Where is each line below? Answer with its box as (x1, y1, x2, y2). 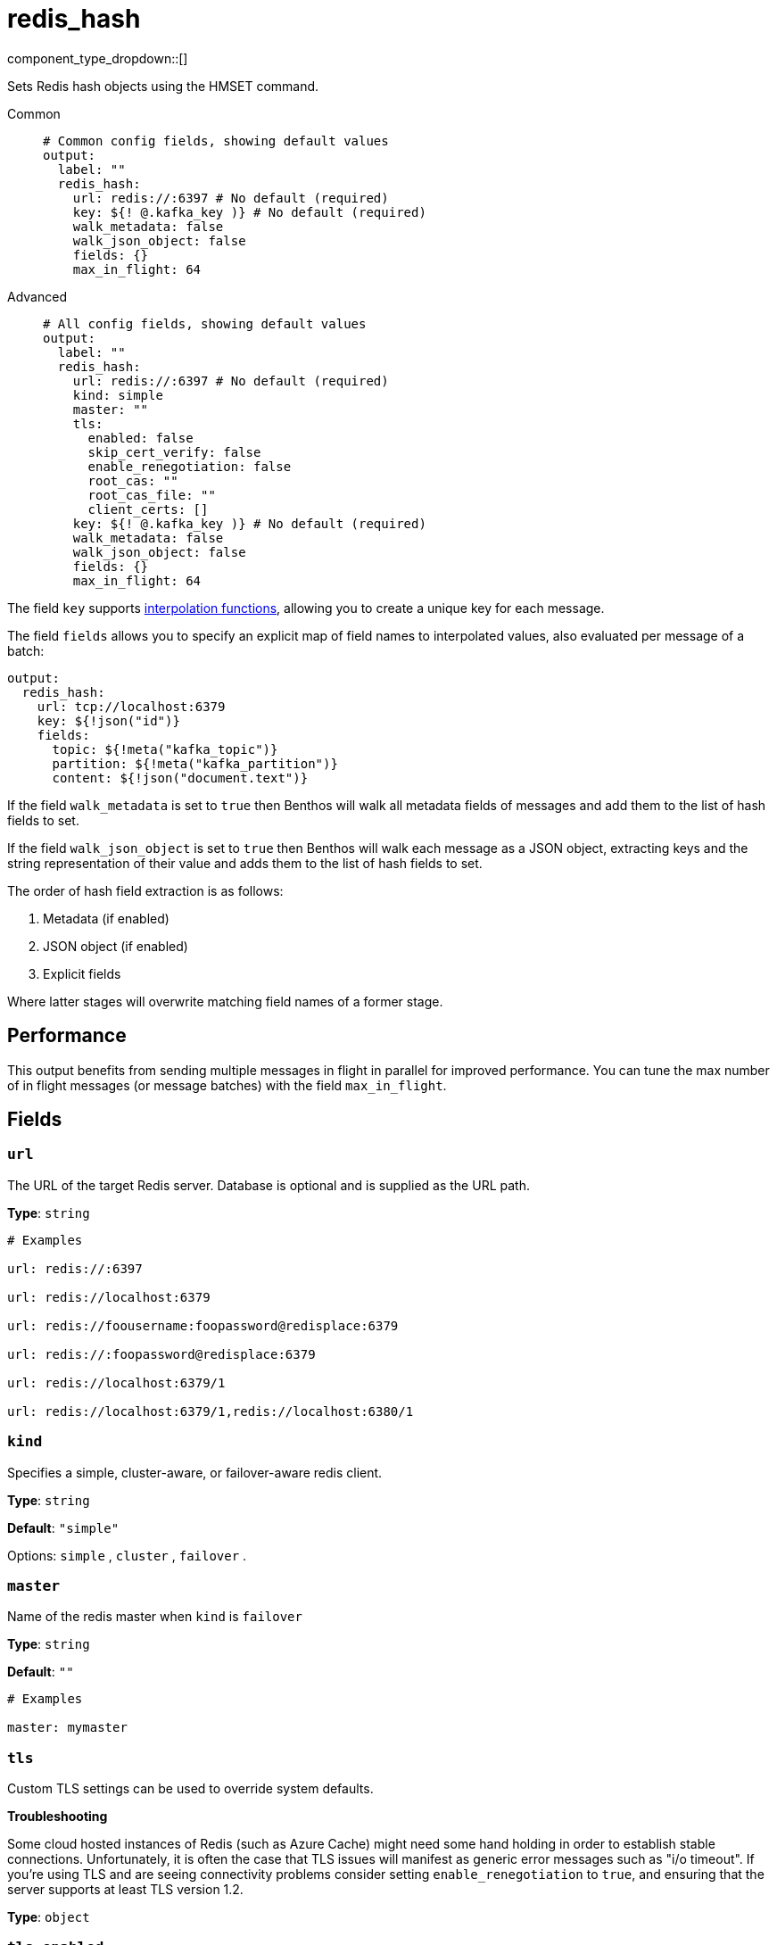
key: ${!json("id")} (37, 713, 180, 728)
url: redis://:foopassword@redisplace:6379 (7, 1346, 316, 1361)
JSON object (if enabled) (43, 938, 188, 954)
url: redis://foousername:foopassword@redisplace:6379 (7, 1318, 399, 1333)
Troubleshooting (7, 1808, 108, 1825)
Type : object (7, 1909, 90, 1925)
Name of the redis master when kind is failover (7, 1609, 302, 1625)
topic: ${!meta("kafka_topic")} (52, 741, 278, 757)
